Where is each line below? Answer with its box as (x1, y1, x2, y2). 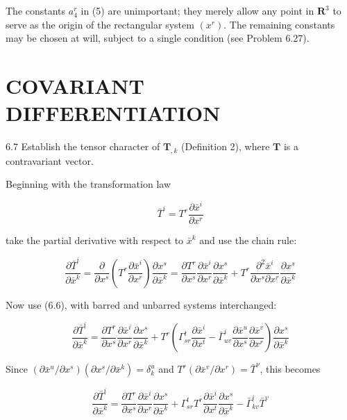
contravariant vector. (6, 153, 94, 168)
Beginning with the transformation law (6, 177, 171, 191)
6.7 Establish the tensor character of (6, 139, 160, 154)
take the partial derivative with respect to (6, 232, 184, 247)
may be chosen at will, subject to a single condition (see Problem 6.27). (6, 31, 310, 45)
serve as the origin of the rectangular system (6, 17, 194, 31)
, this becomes (260, 362, 321, 376)
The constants (6, 3, 66, 17)
